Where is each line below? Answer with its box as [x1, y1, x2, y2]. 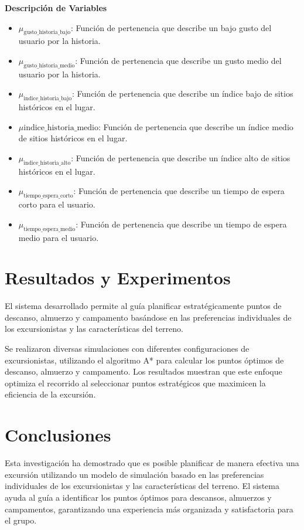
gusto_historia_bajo [23, 29, 71, 36]
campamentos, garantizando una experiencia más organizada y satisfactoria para [5, 502, 293, 515]
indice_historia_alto [23, 159, 71, 166]
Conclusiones [5, 423, 111, 447]
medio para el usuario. [18, 231, 99, 243]
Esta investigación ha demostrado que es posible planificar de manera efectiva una [5, 457, 299, 469]
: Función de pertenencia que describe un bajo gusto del [70, 21, 272, 33]
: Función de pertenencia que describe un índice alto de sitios [71, 151, 291, 164]
